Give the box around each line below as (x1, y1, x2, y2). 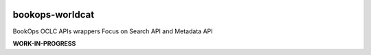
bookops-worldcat (12, 9, 95, 20)
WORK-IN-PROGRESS (12, 39, 76, 48)
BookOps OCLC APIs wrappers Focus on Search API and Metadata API (12, 27, 213, 35)
